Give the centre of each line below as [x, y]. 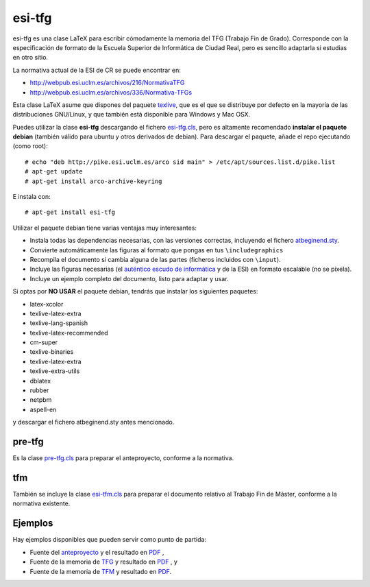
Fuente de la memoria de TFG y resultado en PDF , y [104, 562]
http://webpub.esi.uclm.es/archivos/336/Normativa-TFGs [111, 92]
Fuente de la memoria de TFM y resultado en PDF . [101, 571]
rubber [39, 390]
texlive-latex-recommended [69, 333]
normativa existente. [41, 503]
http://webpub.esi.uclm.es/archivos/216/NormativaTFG [107, 83]
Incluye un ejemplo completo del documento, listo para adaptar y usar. [129, 278]
